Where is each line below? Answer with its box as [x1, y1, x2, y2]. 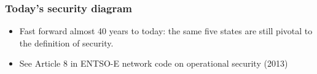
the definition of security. [19, 36, 114, 49]
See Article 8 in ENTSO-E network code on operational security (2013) [19, 57, 288, 70]
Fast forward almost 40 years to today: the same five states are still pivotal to [19, 24, 313, 37]
